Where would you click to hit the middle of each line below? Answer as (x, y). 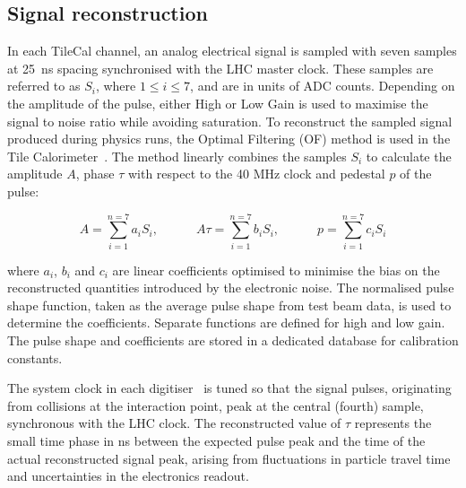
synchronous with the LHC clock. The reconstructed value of (174, 423)
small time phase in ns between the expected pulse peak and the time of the (216, 441)
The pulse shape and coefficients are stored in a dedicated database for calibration (233, 340)
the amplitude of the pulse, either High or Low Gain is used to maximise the (218, 103)
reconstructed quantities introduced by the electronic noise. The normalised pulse (231, 288)
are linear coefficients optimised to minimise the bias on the (276, 270)
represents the (393, 423)
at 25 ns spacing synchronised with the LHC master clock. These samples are (220, 68)
